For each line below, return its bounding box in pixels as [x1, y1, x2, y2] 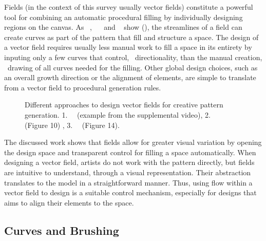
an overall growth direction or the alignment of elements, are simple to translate [4, 72, 256, 83]
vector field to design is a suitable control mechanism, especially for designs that [4, 187, 257, 198]
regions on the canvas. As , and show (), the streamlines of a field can [4, 22, 242, 32]
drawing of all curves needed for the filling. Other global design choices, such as [7, 62, 258, 72]
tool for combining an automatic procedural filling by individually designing [4, 11, 243, 22]
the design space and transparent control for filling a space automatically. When [4, 146, 256, 157]
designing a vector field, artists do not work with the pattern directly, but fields [4, 157, 255, 168]
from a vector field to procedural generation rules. [4, 82, 161, 92]
